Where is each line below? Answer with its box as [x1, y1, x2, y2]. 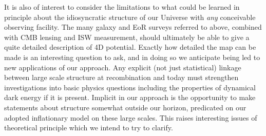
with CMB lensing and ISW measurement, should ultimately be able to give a [4, 31, 250, 42]
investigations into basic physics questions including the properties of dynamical [4, 82, 256, 92]
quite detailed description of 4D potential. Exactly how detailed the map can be [4, 42, 256, 52]
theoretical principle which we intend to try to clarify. [4, 122, 173, 133]
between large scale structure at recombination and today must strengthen [4, 72, 239, 83]
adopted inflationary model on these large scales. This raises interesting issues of [4, 112, 257, 123]
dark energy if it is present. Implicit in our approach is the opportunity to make [4, 92, 256, 103]
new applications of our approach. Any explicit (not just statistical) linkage [4, 62, 241, 72]
